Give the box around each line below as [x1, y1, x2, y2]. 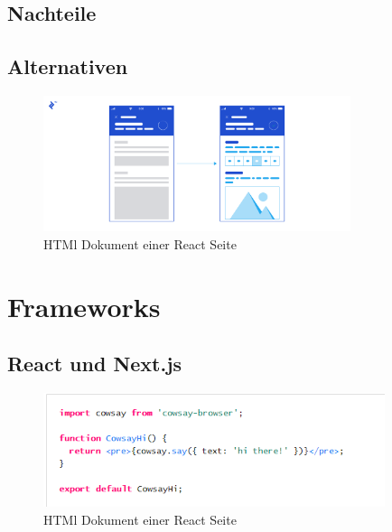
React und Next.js [7, 350, 182, 378]
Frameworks [7, 287, 161, 324]
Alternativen [7, 52, 128, 80]
